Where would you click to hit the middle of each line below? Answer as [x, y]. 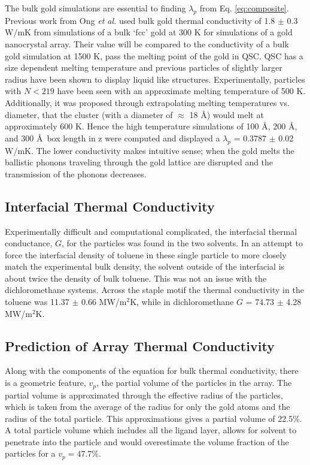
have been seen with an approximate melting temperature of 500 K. [181, 91]
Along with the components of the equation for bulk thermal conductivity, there [152, 371]
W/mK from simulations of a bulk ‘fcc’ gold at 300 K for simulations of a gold [149, 32]
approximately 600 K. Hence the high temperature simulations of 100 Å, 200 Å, [151, 126]
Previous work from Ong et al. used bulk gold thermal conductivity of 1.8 [140, 20]
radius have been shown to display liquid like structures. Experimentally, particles [155, 79]
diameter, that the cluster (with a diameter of [89, 114]
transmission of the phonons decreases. [76, 173]
